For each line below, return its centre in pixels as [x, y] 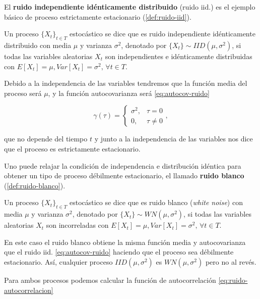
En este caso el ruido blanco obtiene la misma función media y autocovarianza [125, 242]
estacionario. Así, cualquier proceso [58, 261]
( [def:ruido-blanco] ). [35, 185]
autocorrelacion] [29, 290]
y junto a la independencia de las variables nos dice [174, 139]
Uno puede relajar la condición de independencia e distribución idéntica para [123, 165]
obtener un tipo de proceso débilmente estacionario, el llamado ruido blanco [124, 176]
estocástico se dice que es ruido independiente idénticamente [162, 34]
